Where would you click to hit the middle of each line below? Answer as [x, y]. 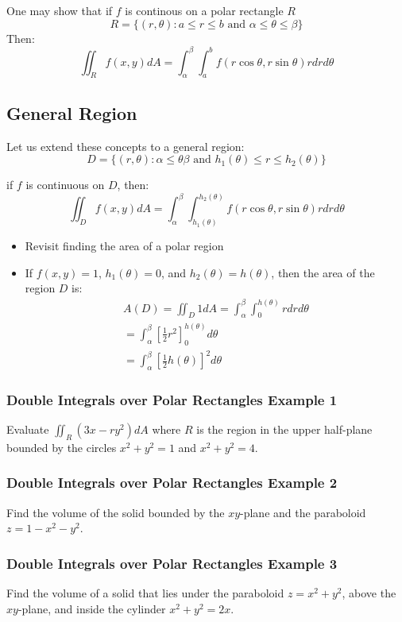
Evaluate [28, 429]
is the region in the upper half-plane [284, 429]
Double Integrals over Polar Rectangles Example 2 [172, 483]
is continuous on [65, 185]
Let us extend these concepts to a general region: [126, 146]
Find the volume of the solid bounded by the [116, 512]
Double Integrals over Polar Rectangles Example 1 [172, 399]
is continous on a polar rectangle [204, 10]
